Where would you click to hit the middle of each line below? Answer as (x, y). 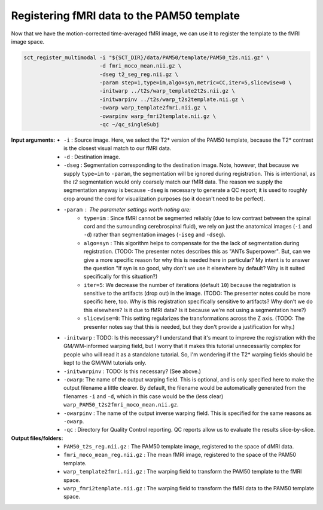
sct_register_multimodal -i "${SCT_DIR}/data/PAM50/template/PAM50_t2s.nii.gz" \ (147, 57)
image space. (28, 41)
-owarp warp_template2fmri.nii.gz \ (153, 108)
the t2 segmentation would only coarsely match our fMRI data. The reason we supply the (173, 182)
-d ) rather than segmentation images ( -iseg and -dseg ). (155, 235)
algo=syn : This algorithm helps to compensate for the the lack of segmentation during (192, 243)
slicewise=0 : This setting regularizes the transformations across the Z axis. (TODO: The (194, 318)
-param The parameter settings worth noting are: (127, 210)
